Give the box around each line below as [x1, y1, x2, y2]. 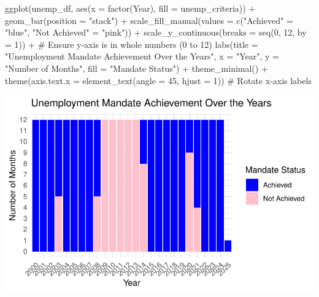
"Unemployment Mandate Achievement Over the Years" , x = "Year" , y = [5, 50, 280, 63]
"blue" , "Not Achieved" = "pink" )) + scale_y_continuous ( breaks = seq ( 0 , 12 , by [5, 26, 307, 39]
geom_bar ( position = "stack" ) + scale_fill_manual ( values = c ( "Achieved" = [5, 13, 293, 26]
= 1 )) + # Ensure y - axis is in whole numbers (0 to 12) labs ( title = [5, 37, 258, 50]
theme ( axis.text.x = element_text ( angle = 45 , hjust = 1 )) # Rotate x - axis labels [5, 74, 312, 87]
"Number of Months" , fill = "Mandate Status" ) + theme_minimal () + [5, 61, 268, 74]
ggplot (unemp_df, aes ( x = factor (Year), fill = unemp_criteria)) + [5, 2, 256, 14]
